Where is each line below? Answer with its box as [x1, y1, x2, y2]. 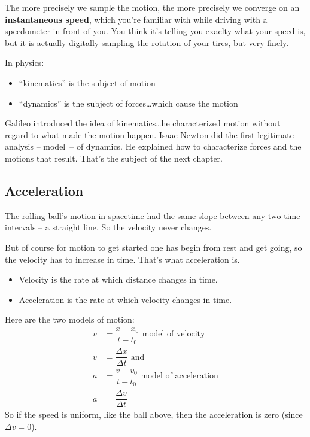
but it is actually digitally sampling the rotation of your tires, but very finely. [5, 36, 289, 48]
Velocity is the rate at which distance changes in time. [19, 273, 218, 286]
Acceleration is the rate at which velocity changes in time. [19, 293, 232, 305]
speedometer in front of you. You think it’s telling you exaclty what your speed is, [5, 25, 306, 37]
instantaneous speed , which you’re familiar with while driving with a [5, 13, 268, 25]
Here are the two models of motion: [5, 313, 135, 326]
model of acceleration [141, 372, 218, 381]
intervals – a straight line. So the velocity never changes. [5, 221, 212, 233]
